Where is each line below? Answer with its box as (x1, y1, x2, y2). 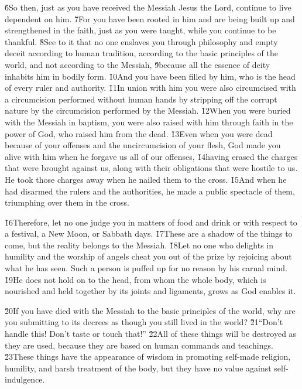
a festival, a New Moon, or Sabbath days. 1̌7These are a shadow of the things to (5, 227, 293, 240)
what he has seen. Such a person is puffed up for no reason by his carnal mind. (5, 262, 287, 274)
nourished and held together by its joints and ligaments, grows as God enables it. (5, 285, 296, 297)
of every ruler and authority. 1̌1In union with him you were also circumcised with (5, 81, 296, 94)
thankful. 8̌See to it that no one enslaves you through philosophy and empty (5, 35, 278, 47)
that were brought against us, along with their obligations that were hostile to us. (5, 162, 298, 174)
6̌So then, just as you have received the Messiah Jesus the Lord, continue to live (5, 1, 291, 13)
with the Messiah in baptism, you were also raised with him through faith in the (5, 115, 293, 128)
